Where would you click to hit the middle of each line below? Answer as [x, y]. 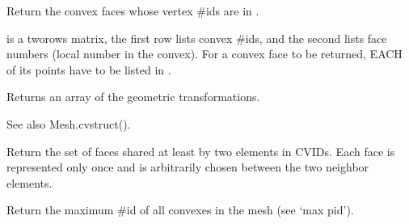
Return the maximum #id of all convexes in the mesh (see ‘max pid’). [180, 210]
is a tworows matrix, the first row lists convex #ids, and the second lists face [197, 38]
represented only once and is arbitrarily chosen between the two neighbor [188, 167]
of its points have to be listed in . [89, 69]
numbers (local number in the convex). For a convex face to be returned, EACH [204, 54]
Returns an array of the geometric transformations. [133, 97]
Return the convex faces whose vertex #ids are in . [133, 11]
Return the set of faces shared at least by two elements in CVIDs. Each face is [201, 151]
